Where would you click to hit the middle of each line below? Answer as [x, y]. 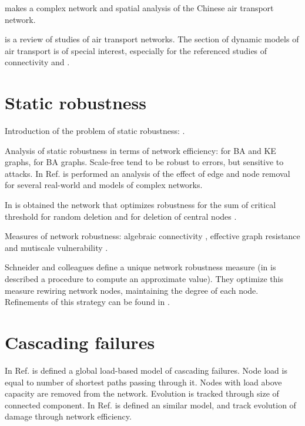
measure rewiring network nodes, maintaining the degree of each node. [132, 290]
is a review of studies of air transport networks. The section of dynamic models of [152, 39]
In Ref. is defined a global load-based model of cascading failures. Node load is [146, 370]
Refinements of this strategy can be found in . [87, 302]
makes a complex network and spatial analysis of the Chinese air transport [139, 8]
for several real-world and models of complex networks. [104, 185]
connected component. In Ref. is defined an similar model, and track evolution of [150, 405]
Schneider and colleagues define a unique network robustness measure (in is [140, 267]
